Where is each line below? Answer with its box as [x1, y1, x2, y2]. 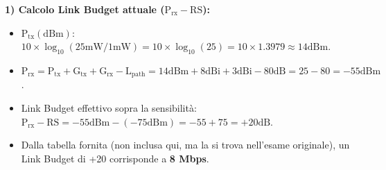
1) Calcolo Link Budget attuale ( [5, 2, 165, 16]
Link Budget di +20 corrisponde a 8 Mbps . [21, 151, 209, 165]
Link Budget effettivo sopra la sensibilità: [21, 101, 197, 115]
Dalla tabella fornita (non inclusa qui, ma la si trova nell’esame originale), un [21, 137, 350, 152]
